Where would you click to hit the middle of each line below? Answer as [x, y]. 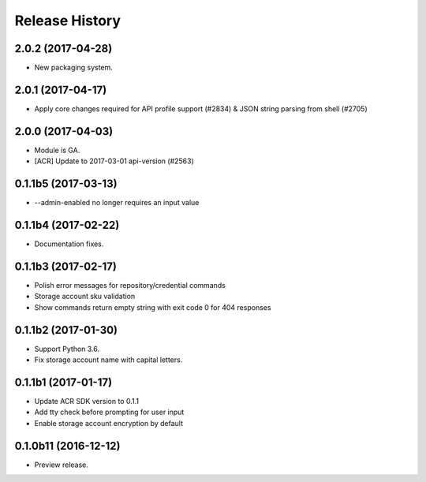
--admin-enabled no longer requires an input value [117, 203]
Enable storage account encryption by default [109, 423]
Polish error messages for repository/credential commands [130, 285]
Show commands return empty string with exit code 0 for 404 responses [153, 307]
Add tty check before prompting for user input [109, 412]
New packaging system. [74, 68]
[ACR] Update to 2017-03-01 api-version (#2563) [114, 161]
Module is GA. [57, 150]
